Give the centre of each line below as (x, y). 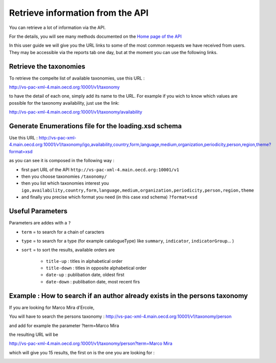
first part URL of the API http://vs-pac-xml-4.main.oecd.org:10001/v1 (100, 169)
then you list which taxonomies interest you (65, 183)
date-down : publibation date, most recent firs (93, 281)
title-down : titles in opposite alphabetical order (96, 268)
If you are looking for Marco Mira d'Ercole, (52, 307)
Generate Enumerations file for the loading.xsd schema (95, 126)
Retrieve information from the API (79, 13)
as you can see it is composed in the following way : (62, 161)
